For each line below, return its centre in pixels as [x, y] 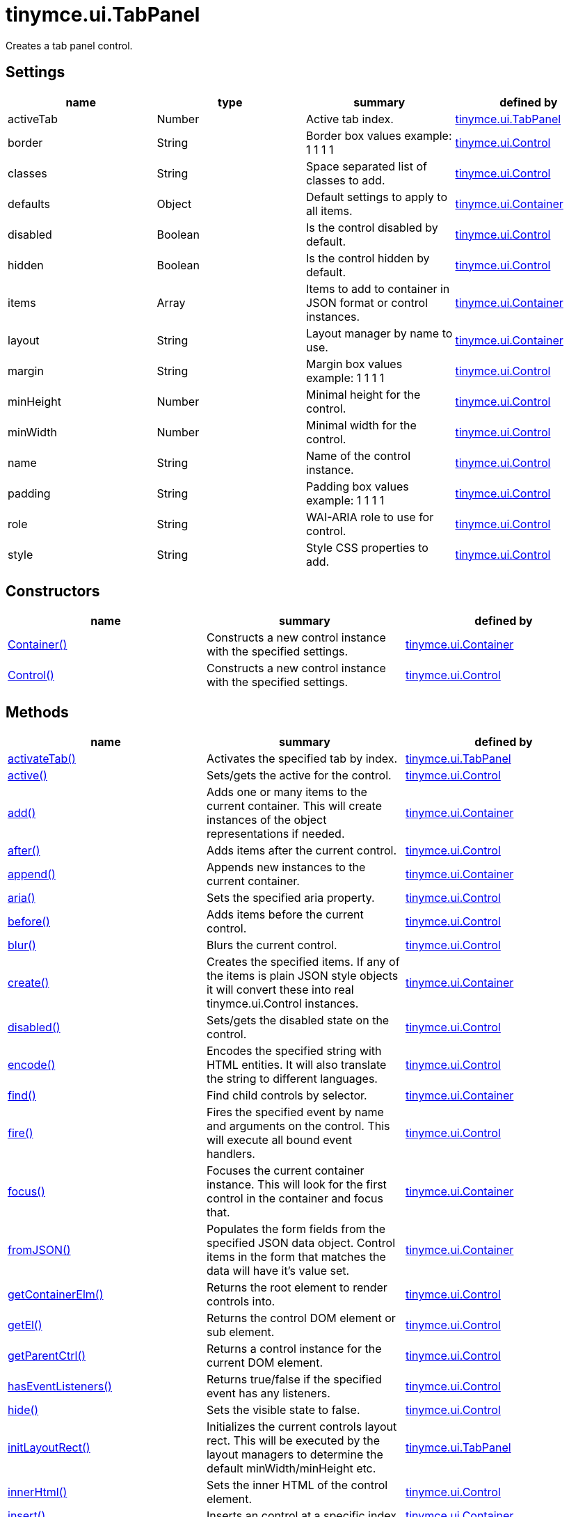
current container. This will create [294, 806]
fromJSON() [39, 1250]
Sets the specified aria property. [290, 898]
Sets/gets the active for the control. [299, 776]
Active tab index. [350, 119]
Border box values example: [379, 135]
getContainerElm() [56, 1295]
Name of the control [359, 455]
